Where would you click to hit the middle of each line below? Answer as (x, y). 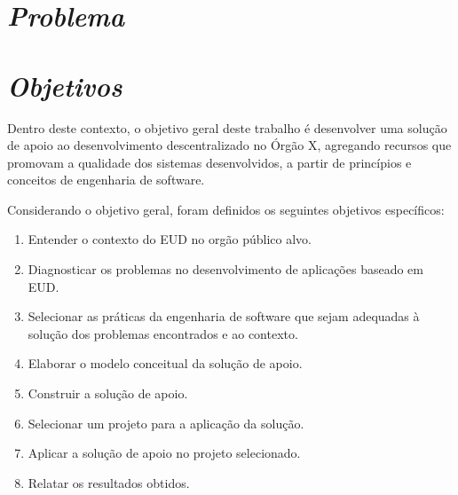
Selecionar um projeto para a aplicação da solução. (166, 423)
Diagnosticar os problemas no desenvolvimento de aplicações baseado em (225, 269)
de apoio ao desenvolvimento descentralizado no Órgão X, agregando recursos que (229, 145)
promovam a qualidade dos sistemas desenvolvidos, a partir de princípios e (209, 162)
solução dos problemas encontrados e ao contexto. (163, 333)
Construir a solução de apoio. (108, 393)
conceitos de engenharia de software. (106, 180)
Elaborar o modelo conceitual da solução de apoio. (165, 363)
